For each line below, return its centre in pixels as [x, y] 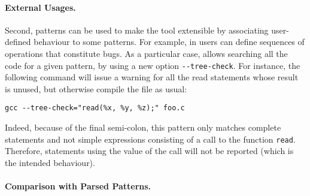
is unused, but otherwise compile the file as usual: [96, 88]
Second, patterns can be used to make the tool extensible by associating [137, 30]
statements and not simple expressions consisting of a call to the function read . [150, 139]
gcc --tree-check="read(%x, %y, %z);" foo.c [95, 108]
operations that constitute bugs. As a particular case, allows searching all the [146, 53]
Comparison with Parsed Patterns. [78, 186]
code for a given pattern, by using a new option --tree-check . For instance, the [153, 65]
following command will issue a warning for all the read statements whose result [152, 77]
